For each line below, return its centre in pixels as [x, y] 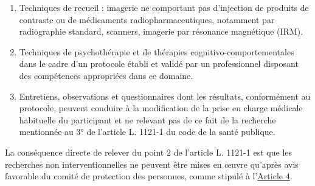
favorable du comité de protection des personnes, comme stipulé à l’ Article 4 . [149, 176]
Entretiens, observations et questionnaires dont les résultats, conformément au [165, 96]
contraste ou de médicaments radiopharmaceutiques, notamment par [147, 19]
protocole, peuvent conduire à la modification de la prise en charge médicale [161, 108]
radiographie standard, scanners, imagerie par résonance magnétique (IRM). [161, 31]
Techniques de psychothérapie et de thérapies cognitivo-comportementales [157, 51]
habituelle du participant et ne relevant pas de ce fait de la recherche [147, 119]
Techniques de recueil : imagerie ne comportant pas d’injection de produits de [164, 7]
